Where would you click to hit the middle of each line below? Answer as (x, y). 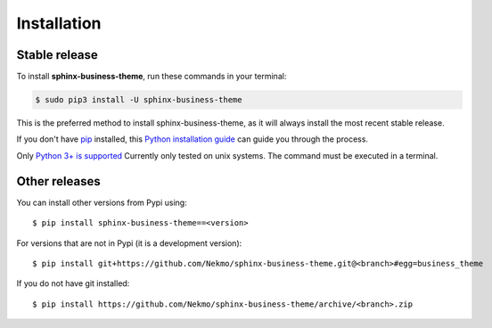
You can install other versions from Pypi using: (102, 202)
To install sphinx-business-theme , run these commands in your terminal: (152, 77)
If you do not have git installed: (73, 283)
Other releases (59, 181)
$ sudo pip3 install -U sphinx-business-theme (139, 100)
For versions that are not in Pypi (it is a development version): (129, 243)
